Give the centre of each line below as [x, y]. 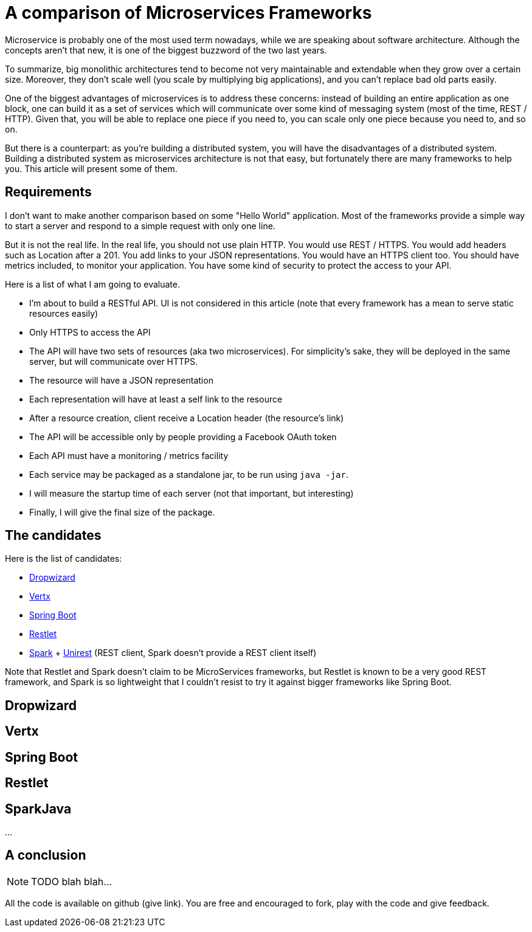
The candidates [53, 536]
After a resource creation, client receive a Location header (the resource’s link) [187, 418]
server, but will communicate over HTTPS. [114, 361]
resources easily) [64, 313]
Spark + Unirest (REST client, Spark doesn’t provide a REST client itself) [173, 653]
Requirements [48, 192]
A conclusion [46, 855]
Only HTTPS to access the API [90, 332]
